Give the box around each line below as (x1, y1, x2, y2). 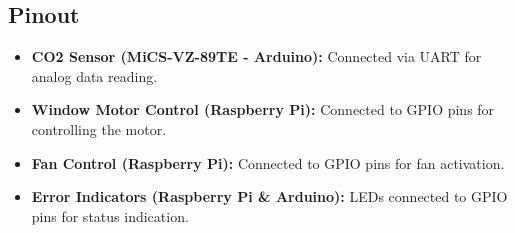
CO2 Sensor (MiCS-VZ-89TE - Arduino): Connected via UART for (31, 46, 482, 67)
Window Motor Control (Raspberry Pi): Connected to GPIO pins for (31, 99, 495, 120)
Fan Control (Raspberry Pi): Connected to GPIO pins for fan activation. (31, 152, 505, 173)
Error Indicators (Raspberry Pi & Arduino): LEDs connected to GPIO (31, 186, 508, 207)
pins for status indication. (31, 205, 189, 226)
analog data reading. (31, 65, 158, 86)
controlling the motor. (31, 118, 167, 139)
